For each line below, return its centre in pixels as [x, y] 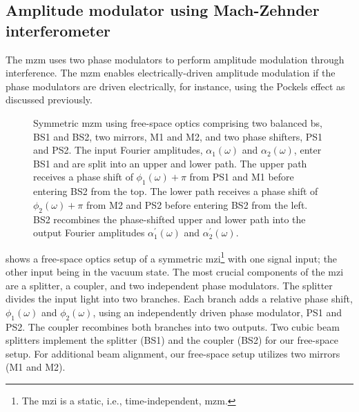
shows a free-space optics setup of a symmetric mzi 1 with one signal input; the [172, 257]
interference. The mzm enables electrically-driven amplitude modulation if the [171, 73]
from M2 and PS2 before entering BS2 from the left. [197, 204]
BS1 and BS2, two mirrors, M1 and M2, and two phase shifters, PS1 [178, 136]
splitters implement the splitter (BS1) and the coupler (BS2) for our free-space [172, 340]
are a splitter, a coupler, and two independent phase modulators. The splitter [169, 285]
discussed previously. [49, 100]
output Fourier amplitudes [89, 233]
